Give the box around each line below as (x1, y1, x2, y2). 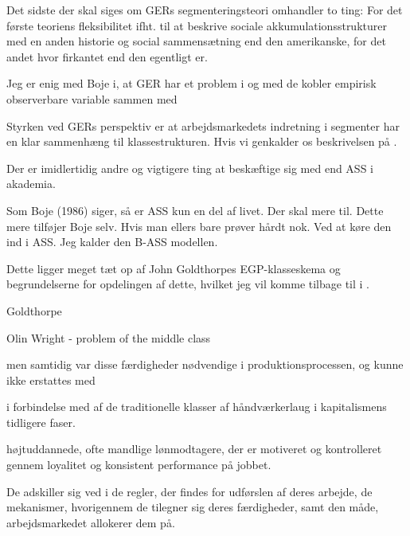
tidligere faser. (6, 413, 76, 430)
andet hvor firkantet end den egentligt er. (6, 48, 208, 65)
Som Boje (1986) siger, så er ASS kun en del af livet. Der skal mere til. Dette (6, 201, 384, 218)
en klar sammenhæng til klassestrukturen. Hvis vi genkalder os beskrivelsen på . (6, 133, 397, 150)
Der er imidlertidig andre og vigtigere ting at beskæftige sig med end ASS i (6, 159, 373, 176)
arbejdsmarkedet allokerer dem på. (6, 514, 175, 530)
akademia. (6, 175, 56, 192)
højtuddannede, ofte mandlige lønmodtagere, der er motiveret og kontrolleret (6, 440, 382, 457)
